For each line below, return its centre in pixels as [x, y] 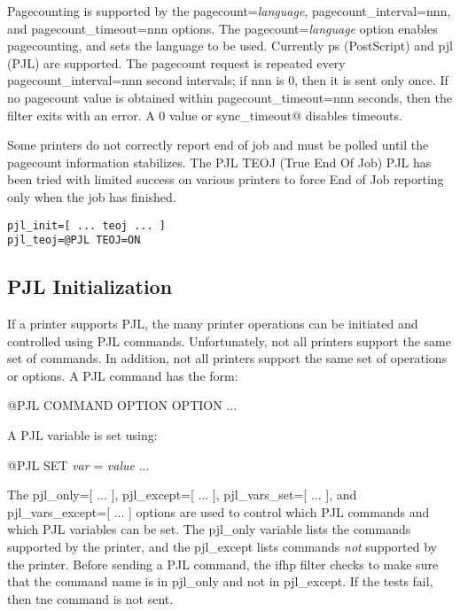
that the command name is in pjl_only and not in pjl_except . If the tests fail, [220, 581]
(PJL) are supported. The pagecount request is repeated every [176, 62]
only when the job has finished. [92, 196]
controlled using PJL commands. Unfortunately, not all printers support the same [229, 340]
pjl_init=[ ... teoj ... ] [86, 225]
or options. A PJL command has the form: [123, 375]
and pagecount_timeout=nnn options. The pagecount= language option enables [222, 28]
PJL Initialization [90, 286]
